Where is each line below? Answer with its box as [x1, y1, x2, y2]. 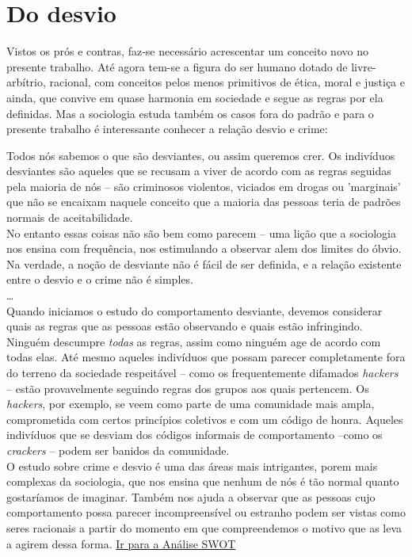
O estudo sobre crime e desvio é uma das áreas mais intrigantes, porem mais [6, 457, 378, 474]
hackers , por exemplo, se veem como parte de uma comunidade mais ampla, [6, 395, 375, 412]
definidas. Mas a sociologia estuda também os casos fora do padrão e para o [6, 105, 374, 121]
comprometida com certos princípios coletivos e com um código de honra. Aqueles [6, 410, 403, 427]
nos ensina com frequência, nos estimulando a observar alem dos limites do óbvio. [6, 240, 402, 257]
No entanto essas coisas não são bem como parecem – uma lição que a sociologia [6, 224, 397, 241]
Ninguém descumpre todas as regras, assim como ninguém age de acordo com [6, 333, 381, 349]
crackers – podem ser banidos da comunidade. [6, 441, 230, 458]
